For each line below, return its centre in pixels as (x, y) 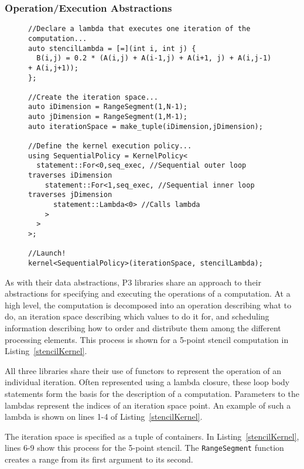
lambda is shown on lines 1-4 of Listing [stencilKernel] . (104, 417)
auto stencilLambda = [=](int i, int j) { (112, 48)
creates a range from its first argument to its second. (99, 459)
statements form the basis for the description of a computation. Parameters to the (152, 393)
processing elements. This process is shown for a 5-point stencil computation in (147, 339)
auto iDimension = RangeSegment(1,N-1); (108, 107)
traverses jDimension (70, 195)
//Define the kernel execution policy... (110, 146)
